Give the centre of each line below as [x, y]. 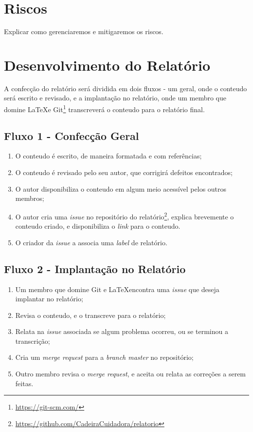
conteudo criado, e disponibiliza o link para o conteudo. [98, 226]
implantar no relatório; [49, 299]
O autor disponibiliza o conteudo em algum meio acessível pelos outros [121, 188]
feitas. [24, 383]
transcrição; [33, 341]
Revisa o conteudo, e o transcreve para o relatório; [90, 315]
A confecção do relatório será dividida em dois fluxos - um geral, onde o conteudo [126, 88]
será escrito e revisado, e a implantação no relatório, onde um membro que [115, 98]
